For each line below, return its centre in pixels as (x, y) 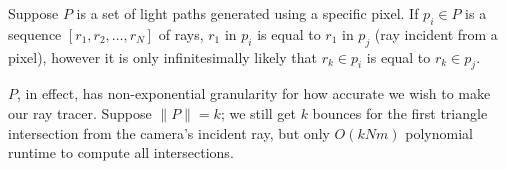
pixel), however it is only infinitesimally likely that (162, 56)
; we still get (258, 112)
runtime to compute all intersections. (121, 152)
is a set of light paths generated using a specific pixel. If (247, 13)
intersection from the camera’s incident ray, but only (169, 132)
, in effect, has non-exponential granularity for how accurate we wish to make (254, 93)
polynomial (439, 132)
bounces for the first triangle (400, 112)
